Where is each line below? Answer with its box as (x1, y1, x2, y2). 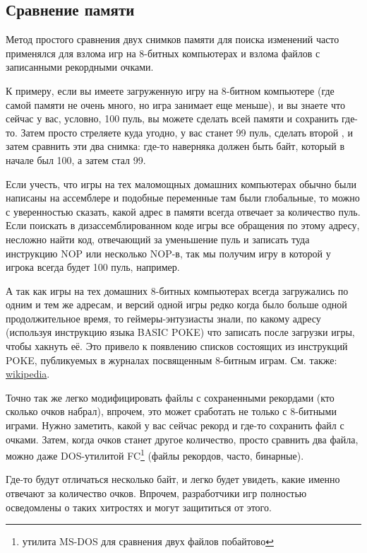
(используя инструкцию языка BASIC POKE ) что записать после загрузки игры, (6, 325, 355, 339)
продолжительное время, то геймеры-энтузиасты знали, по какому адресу (6, 310, 321, 325)
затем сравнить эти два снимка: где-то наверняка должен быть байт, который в (6, 139, 345, 153)
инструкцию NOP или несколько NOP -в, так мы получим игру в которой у (6, 245, 331, 260)
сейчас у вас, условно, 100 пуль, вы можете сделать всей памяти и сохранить (6, 111, 339, 126)
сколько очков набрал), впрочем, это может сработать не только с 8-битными (6, 404, 337, 419)
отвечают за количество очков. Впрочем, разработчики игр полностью (6, 486, 307, 501)
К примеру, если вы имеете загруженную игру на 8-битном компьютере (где (6, 83, 335, 98)
